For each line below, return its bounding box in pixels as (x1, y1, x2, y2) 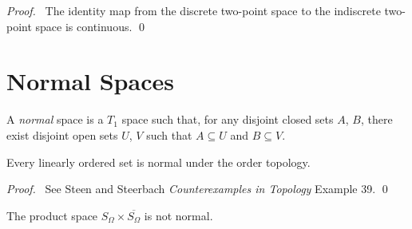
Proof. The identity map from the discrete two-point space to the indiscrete (6, 2, 381, 18)
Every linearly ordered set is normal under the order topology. (6, 153, 311, 170)
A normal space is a (6, 111, 104, 128)
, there (360, 111, 393, 128)
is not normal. (144, 207, 213, 223)
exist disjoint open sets (6, 126, 118, 143)
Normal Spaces (6, 65, 174, 97)
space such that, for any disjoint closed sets (121, 111, 334, 128)
